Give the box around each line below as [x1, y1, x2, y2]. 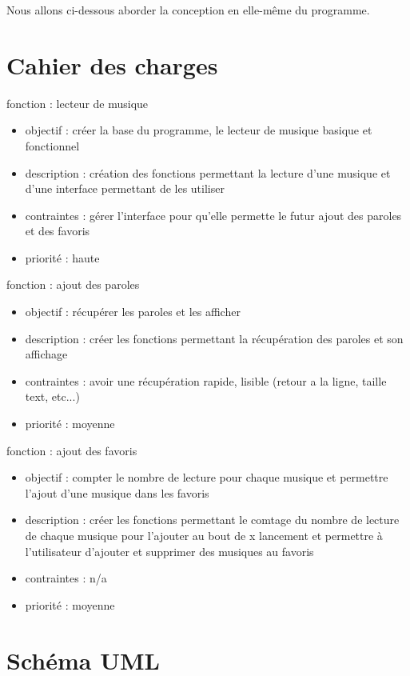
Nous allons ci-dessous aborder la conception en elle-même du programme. [6, 2, 370, 18]
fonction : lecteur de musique [6, 94, 149, 111]
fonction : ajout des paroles [6, 276, 140, 293]
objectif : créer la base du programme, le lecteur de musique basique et [25, 122, 372, 138]
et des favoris [25, 222, 90, 239]
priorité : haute [25, 249, 100, 266]
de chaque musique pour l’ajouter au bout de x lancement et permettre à [25, 527, 383, 543]
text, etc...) [25, 388, 80, 405]
